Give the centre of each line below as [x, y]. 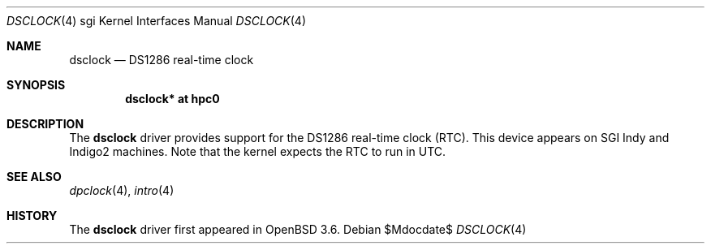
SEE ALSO [34, 177]
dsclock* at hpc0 [172, 99]
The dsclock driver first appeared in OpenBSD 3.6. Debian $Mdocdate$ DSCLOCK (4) [298, 229]
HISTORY [32, 216]
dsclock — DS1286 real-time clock [162, 60]
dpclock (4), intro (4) [122, 190]
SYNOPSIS [36, 85]
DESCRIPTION [45, 124]
